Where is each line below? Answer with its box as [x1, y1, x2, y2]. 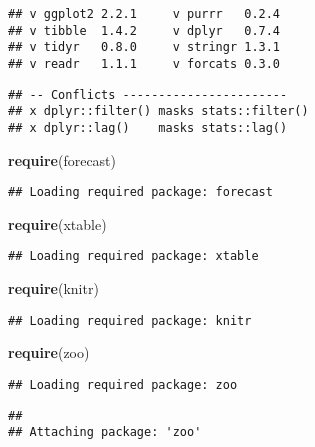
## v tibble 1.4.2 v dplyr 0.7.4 [8, 23, 281, 38]
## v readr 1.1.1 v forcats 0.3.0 [8, 56, 281, 71]
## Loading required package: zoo [8, 377, 238, 392]
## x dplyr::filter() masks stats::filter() [8, 104, 309, 119]
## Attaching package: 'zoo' [8, 425, 202, 440]
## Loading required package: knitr [8, 313, 252, 328]
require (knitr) [8, 278, 99, 299]
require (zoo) [8, 342, 90, 363]
